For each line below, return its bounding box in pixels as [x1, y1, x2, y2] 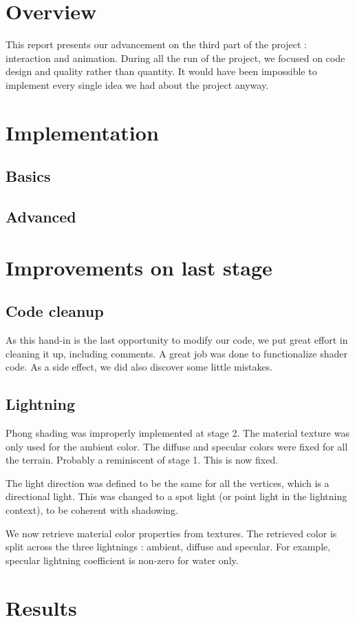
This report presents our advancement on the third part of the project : [6, 37, 308, 52]
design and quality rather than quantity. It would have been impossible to [6, 64, 317, 79]
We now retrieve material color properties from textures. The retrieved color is [6, 526, 337, 540]
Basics [6, 165, 51, 187]
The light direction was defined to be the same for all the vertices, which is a [6, 475, 330, 490]
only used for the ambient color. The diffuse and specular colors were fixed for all [6, 439, 348, 453]
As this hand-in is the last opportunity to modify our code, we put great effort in [6, 333, 348, 347]
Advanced [6, 206, 76, 227]
